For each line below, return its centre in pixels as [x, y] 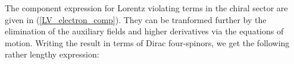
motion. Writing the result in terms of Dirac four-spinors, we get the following [147, 42]
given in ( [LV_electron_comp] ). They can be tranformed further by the [136, 19]
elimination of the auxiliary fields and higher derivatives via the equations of [144, 31]
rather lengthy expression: [52, 54]
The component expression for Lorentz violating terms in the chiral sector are [146, 8]
